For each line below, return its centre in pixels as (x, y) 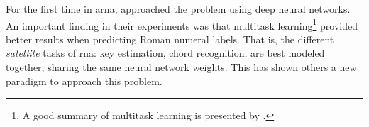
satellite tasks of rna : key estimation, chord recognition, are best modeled (165, 53)
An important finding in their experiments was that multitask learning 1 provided (182, 24)
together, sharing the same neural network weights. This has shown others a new (181, 67)
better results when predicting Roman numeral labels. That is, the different (170, 39)
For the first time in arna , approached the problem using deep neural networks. (178, 9)
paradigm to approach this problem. (84, 81)
